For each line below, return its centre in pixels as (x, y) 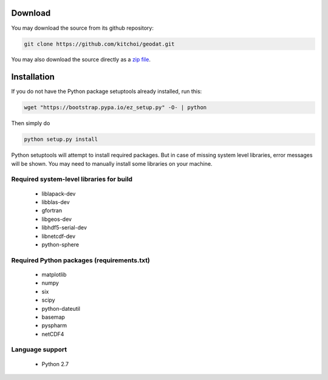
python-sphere (60, 245)
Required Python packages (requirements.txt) (80, 260)
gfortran (52, 211)
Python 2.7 (55, 364)
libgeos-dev (57, 219)
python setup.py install (61, 139)
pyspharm (54, 325)
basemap (53, 317)
